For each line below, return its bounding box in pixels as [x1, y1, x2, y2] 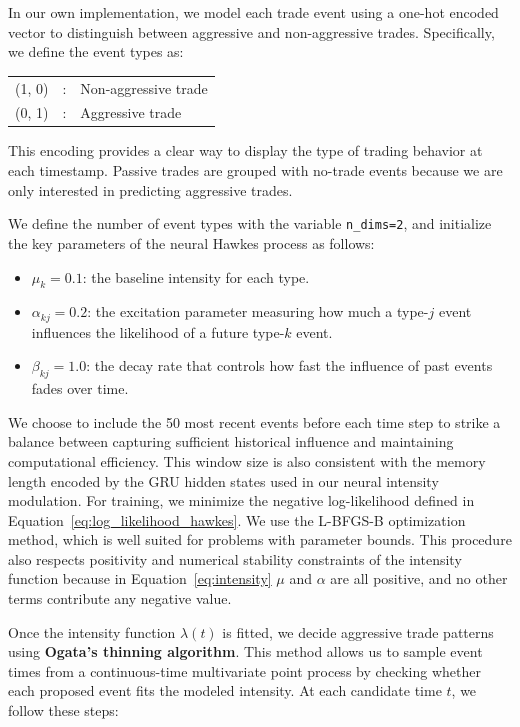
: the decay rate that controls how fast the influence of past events [86, 355, 493, 376]
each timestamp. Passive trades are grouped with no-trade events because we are [8, 160, 503, 181]
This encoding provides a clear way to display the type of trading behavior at [8, 140, 483, 161]
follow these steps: [8, 700, 119, 721]
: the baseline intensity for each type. [82, 266, 310, 287]
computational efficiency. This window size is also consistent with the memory [8, 450, 486, 471]
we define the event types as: [8, 41, 184, 62]
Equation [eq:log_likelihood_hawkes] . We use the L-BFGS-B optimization [8, 509, 466, 530]
